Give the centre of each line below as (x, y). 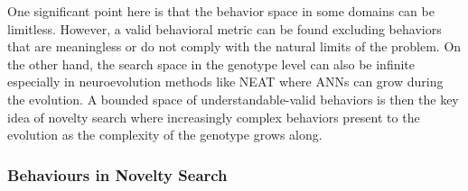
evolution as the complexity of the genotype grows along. (165, 135)
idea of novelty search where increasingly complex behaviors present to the (214, 117)
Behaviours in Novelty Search (117, 174)
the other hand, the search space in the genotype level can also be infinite (211, 64)
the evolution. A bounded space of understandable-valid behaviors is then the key (233, 99)
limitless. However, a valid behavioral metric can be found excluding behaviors (225, 28)
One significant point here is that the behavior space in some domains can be (221, 11)
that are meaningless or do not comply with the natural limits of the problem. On (234, 46)
